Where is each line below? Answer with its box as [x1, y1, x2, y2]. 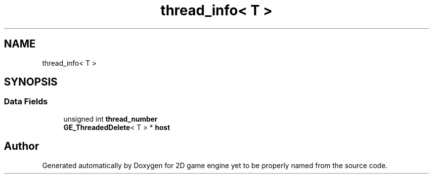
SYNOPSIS [4, 76, 58, 89]
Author [4, 140, 39, 153]
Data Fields [4, 96, 48, 107]
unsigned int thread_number [63, 114, 158, 123]
